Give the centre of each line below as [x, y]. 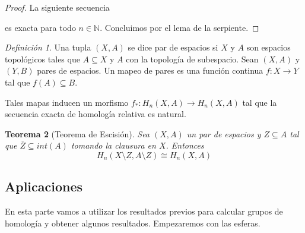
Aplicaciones [44, 186]
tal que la [260, 102]
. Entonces [185, 145]
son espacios [269, 47]
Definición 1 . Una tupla [48, 47]
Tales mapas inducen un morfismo [67, 102]
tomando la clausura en [113, 145]
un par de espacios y [224, 133]
